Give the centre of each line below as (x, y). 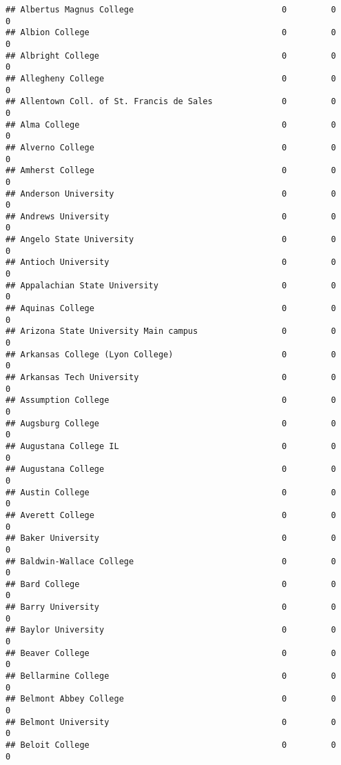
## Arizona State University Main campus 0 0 (171, 331)
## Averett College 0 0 (171, 515)
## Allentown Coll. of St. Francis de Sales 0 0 (171, 102)
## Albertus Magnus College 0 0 (171, 10)
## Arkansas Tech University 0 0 (171, 377)
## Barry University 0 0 (171, 607)
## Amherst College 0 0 (171, 171)
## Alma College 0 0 (171, 125)
